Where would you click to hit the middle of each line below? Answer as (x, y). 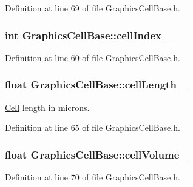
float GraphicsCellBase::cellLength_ (95, 84)
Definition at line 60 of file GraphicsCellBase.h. (93, 57)
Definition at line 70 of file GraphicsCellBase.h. (93, 177)
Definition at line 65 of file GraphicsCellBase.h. (93, 127)
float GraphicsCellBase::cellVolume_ (96, 154)
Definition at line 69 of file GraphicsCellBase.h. (93, 8)
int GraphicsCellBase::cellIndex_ (88, 35)
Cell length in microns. (47, 107)
